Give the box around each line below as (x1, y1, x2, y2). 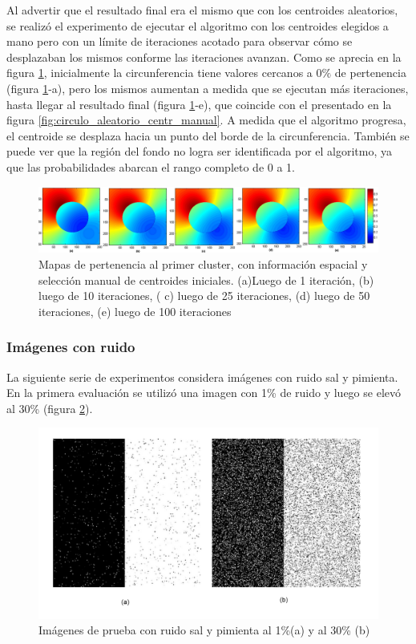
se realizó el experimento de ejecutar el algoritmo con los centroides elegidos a (6, 17, 389, 34)
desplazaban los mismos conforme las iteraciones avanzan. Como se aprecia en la (6, 48, 402, 65)
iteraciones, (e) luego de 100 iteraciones (38, 302, 232, 319)
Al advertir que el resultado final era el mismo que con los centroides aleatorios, (6, 2, 398, 18)
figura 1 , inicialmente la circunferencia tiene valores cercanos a (6, 64, 313, 81)
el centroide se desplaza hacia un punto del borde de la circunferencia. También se (6, 127, 410, 144)
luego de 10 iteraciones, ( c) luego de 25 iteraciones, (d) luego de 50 (38, 287, 370, 304)
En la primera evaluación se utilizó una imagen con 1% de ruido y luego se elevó (6, 384, 401, 401)
